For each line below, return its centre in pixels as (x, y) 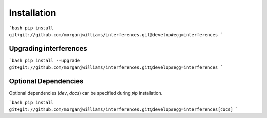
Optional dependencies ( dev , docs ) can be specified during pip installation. (86, 93)
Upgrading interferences (48, 49)
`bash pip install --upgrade (44, 60)
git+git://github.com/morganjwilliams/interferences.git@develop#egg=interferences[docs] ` (124, 109)
